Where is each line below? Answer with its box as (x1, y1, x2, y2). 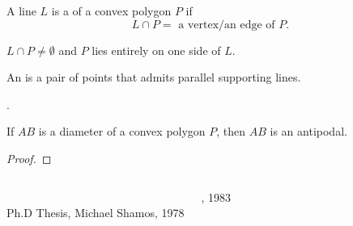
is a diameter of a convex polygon (38, 123, 206, 140)
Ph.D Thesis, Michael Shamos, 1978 (6, 204, 185, 221)
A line (6, 2, 36, 19)
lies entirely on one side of (91, 41, 221, 58)
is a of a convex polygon (51, 2, 172, 19)
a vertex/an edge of (178, 19, 275, 31)
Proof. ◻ (6, 149, 52, 166)
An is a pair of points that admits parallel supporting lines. (6, 69, 301, 86)
